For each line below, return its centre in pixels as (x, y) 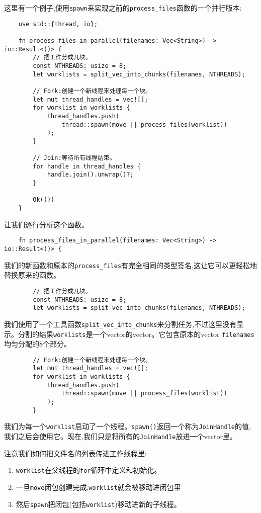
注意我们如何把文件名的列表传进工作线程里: (75, 453)
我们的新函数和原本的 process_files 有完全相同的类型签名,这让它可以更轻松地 (130, 265)
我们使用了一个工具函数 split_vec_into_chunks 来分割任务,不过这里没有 (120, 324)
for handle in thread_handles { (87, 166)
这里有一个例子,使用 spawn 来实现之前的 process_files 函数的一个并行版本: (123, 8)
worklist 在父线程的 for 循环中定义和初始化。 (89, 470)
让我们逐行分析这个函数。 (46, 224)
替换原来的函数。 (32, 275)
